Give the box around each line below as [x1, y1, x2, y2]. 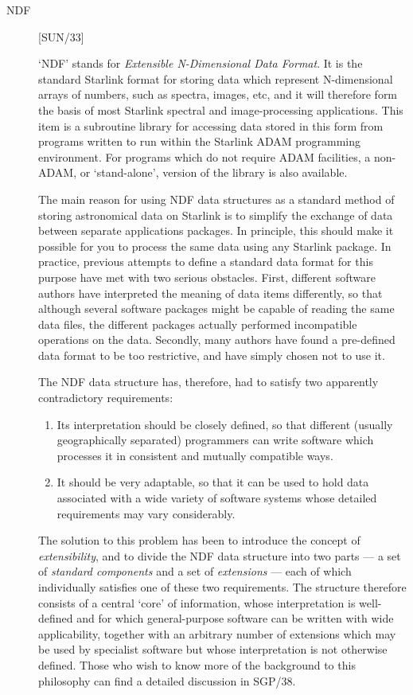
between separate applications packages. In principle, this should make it [38, 222, 394, 239]
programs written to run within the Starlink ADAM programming [38, 133, 361, 150]
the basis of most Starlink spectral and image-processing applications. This [38, 101, 403, 118]
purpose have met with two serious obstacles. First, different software [38, 268, 376, 285]
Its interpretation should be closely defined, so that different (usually [56, 416, 393, 432]
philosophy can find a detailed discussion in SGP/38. [38, 672, 296, 689]
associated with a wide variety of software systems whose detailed [56, 490, 377, 506]
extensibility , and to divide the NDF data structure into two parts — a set [38, 547, 401, 564]
